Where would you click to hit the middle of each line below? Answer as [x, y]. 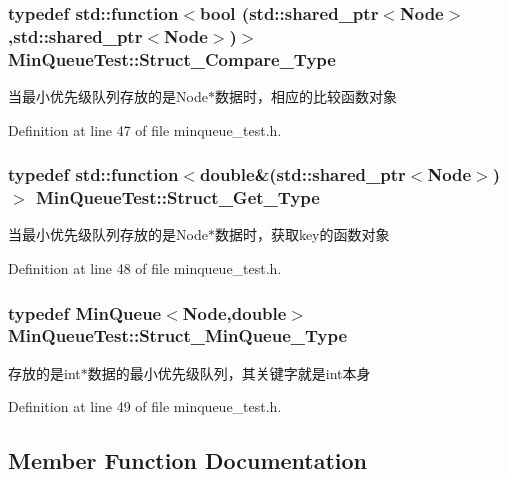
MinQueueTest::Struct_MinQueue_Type [178, 335]
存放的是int [44, 372]
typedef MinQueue [85, 312]
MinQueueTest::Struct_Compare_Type [172, 58]
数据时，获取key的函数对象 [302, 234]
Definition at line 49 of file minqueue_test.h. [145, 406]
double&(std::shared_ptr [303, 174]
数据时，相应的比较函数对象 [305, 96]
